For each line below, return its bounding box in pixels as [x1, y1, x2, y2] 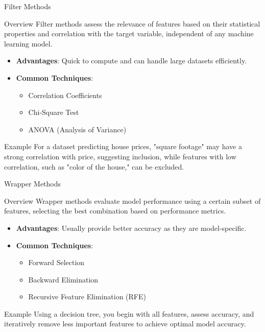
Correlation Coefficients [28, 89, 102, 100]
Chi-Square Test [28, 107, 79, 117]
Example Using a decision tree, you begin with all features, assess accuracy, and [4, 308, 254, 319]
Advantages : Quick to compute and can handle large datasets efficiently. [16, 55, 247, 66]
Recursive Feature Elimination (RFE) [28, 291, 146, 302]
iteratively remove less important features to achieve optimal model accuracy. [4, 318, 246, 329]
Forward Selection [28, 257, 85, 268]
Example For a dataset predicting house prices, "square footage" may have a [4, 141, 242, 152]
